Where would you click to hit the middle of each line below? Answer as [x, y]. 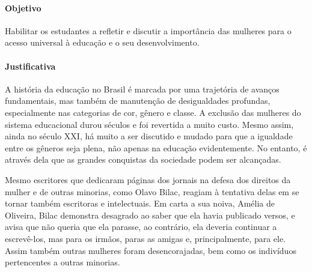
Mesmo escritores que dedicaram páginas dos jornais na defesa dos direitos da [148, 179]
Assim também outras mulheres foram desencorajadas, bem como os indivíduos [151, 250]
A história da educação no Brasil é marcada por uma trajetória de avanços [142, 89]
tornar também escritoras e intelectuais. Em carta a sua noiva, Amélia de [140, 203]
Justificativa [30, 66]
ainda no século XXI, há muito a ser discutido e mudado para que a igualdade [149, 136]
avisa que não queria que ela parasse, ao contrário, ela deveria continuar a [141, 227]
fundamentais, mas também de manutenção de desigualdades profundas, [138, 101]
